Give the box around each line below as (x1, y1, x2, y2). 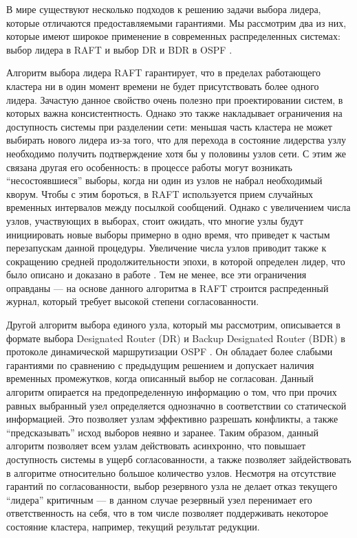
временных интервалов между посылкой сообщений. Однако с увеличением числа (6, 200, 351, 214)
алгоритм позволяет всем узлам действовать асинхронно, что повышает (6, 438, 306, 453)
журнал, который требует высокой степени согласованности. (6, 294, 259, 309)
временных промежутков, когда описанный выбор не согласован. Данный (6, 371, 314, 385)
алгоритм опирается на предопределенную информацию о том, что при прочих (6, 385, 337, 399)
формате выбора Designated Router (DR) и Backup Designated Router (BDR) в (6, 330, 345, 345)
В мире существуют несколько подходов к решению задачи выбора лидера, (6, 2, 321, 16)
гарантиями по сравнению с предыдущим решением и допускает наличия (6, 357, 314, 372)
